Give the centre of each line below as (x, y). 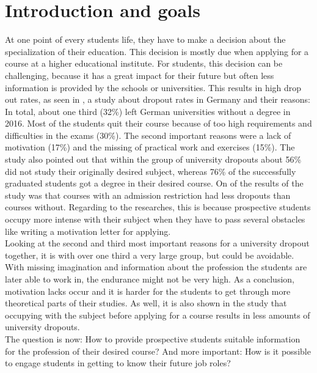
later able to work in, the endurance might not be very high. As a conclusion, (150, 279)
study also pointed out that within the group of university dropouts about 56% (153, 159)
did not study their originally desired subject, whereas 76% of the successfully (151, 171)
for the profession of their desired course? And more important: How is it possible (158, 351)
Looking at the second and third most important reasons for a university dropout (157, 243)
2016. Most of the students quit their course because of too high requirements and (158, 123)
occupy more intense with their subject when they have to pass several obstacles (155, 219)
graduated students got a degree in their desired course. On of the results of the (154, 183)
